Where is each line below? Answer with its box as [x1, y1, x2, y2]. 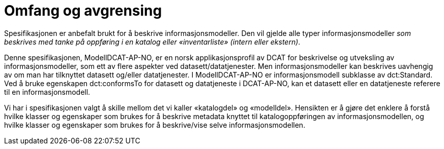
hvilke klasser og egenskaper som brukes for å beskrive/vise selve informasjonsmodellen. [4, 120, 306, 129]
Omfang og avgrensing [4, 2, 162, 19]
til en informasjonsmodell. [4, 87, 91, 96]
